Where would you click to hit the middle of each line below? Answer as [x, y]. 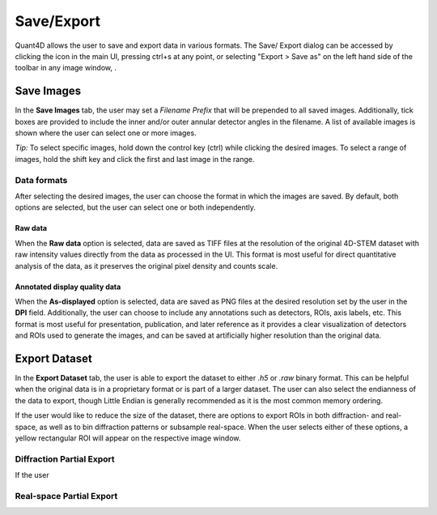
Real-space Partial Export [66, 496]
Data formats [41, 180]
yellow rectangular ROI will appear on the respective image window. [128, 438]
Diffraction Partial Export [65, 459]
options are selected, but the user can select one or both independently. [136, 207]
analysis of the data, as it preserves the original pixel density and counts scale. [146, 266]
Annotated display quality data [68, 287]
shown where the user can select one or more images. [106, 133]
